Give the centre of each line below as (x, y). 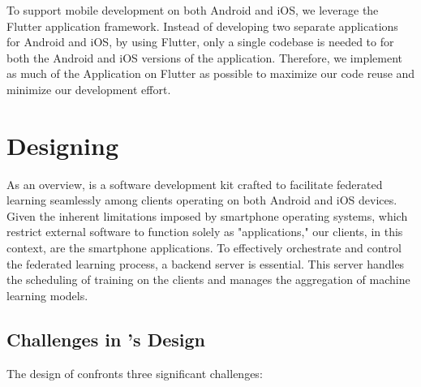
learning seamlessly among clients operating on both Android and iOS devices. (202, 200)
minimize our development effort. (89, 89)
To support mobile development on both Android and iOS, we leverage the (193, 10)
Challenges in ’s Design (106, 339)
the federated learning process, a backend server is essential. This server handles (206, 263)
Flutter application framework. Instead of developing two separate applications (202, 26)
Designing (63, 145)
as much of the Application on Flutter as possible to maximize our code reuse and (211, 73)
